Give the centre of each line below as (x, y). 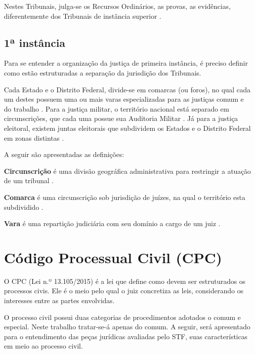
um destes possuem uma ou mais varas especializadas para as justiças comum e (124, 99)
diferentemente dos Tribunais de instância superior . (83, 16)
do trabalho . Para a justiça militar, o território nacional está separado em (117, 108)
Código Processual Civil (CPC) (113, 257)
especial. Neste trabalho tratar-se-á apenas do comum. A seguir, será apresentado (127, 327)
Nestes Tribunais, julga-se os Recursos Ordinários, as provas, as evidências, (117, 6)
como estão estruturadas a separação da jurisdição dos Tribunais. (103, 72)
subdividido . (24, 207)
